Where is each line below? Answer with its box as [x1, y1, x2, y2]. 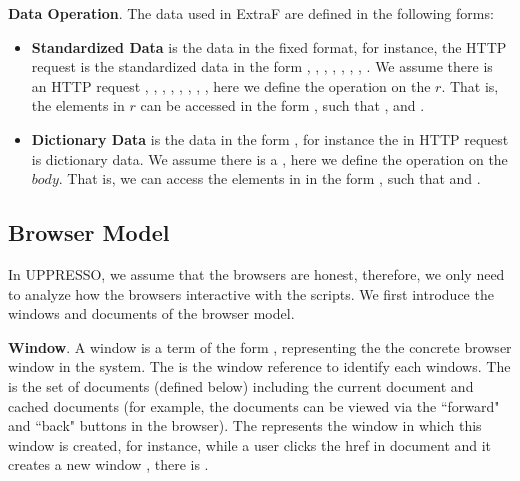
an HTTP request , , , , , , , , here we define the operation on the [31, 75, 431, 96]
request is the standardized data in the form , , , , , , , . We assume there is [31, 56, 493, 77]
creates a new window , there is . [8, 454, 209, 475]
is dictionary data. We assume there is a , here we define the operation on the [31, 148, 508, 169]
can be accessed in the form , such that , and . [140, 95, 425, 116]
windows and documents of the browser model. [8, 303, 295, 324]
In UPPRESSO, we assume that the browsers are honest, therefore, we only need [8, 263, 505, 284]
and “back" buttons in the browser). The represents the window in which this [8, 415, 482, 436]
